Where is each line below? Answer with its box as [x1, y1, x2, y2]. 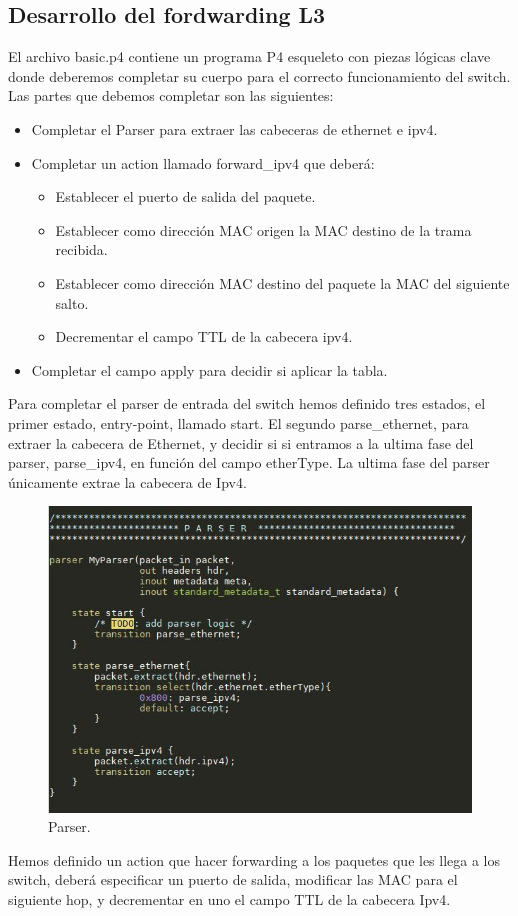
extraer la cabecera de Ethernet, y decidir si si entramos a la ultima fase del [8, 432, 474, 453]
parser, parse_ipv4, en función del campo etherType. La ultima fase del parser [8, 452, 490, 473]
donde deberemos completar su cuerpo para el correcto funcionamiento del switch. [8, 65, 511, 86]
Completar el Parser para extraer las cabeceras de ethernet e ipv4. [31, 118, 438, 139]
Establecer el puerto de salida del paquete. [55, 186, 316, 207]
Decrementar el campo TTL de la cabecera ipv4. [55, 326, 353, 347]
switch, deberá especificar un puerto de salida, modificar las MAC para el [8, 869, 458, 890]
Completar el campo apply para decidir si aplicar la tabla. [31, 359, 388, 380]
